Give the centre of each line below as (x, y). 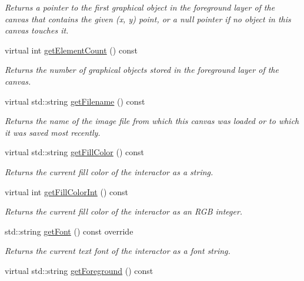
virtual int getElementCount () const (71, 50)
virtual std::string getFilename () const (75, 101)
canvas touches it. (37, 30)
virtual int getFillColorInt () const (67, 191)
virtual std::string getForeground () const (79, 270)
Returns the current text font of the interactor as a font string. (118, 251)
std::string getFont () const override (69, 231)
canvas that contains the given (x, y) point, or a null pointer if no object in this (148, 19)
